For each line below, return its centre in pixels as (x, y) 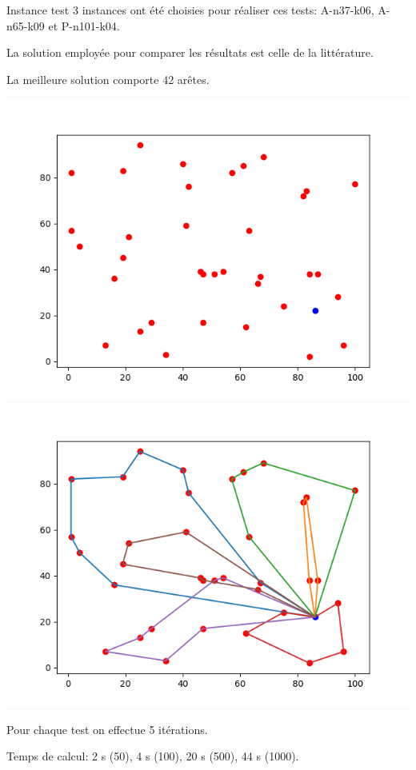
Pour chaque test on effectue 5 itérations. (107, 729)
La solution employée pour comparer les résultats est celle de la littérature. (190, 52)
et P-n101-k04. (84, 25)
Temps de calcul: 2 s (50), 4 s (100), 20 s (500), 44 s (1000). (153, 756)
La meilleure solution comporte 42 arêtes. (108, 79)
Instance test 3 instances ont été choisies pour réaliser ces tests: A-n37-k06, (190, 10)
